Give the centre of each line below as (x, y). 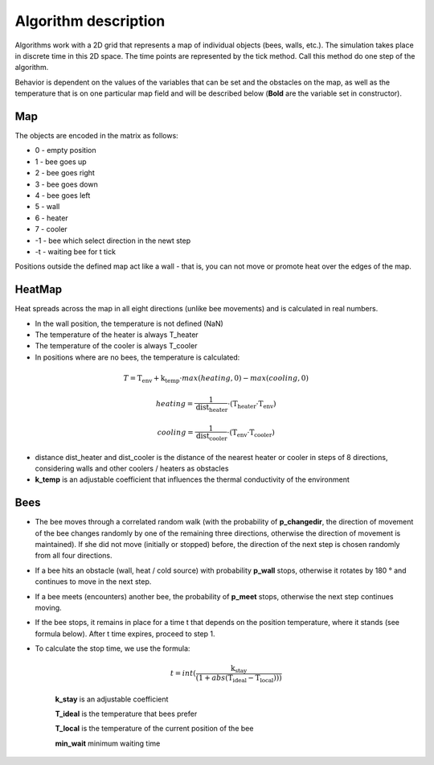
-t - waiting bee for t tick (76, 251)
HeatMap (39, 290)
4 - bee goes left (63, 195)
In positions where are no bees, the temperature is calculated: (137, 357)
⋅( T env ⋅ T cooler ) (251, 434)
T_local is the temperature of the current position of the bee (154, 729)
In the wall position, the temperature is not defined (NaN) (129, 323)
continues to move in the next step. (93, 582)
